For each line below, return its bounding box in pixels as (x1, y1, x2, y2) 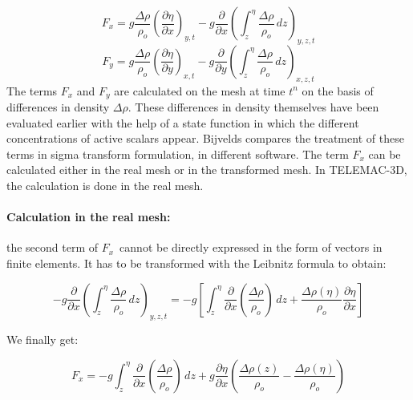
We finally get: (6, 331, 79, 348)
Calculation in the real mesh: (6, 208, 171, 225)
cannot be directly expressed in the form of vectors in (119, 239, 383, 256)
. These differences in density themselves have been (128, 99, 379, 115)
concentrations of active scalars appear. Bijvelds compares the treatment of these (6, 130, 404, 147)
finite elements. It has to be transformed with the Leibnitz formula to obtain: (6, 255, 387, 271)
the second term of (6, 239, 99, 256)
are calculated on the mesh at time (114, 82, 285, 99)
